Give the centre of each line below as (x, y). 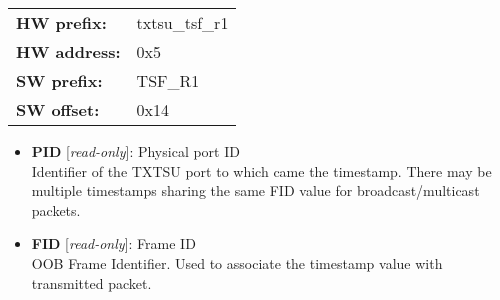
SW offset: (58, 109)
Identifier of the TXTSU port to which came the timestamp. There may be (261, 170)
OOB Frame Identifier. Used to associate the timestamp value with (237, 262)
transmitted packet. (91, 282)
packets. (56, 209)
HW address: (68, 51)
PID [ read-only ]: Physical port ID (135, 151)
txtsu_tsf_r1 (182, 22)
